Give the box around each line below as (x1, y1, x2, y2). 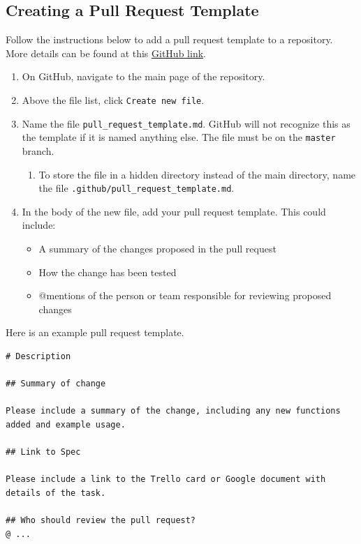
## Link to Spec (6, 447, 81, 458)
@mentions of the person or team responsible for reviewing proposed (38, 288, 332, 303)
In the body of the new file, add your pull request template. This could (22, 204, 326, 218)
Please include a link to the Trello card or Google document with (6, 474, 326, 485)
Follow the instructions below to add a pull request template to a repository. (6, 32, 333, 47)
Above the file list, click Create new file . (22, 92, 205, 107)
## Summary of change (6, 379, 106, 389)
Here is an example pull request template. (6, 325, 184, 340)
